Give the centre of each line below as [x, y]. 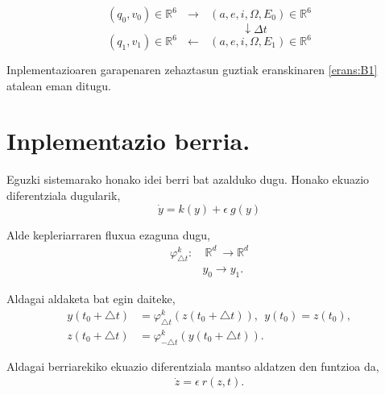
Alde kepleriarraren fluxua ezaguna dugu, [108, 234]
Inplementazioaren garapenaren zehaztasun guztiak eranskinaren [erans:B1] [192, 69]
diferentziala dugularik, [64, 195]
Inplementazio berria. [128, 141]
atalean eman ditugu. [59, 85]
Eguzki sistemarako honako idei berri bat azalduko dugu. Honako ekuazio [188, 179]
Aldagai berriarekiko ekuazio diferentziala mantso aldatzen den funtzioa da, [193, 366]
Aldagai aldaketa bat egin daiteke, [91, 299]
